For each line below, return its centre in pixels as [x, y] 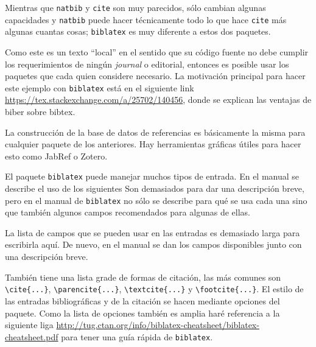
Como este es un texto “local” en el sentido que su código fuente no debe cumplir [157, 51]
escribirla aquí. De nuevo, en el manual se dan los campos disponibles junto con [153, 244]
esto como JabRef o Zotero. [56, 156]
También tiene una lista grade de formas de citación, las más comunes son [143, 277]
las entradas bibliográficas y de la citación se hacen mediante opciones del [142, 300]
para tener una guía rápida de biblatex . [137, 336]
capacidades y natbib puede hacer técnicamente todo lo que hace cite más [146, 19]
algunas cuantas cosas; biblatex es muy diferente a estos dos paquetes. [138, 31]
